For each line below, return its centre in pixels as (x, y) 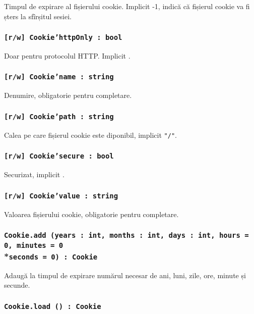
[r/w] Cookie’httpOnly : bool (63, 38)
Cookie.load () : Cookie (53, 306)
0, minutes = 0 (34, 245)
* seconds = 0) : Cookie (51, 256)
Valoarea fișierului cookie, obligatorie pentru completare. (91, 214)
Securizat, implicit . (34, 174)
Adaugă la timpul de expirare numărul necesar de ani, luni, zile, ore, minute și (125, 275)
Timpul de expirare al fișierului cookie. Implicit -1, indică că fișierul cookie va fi (127, 6)
